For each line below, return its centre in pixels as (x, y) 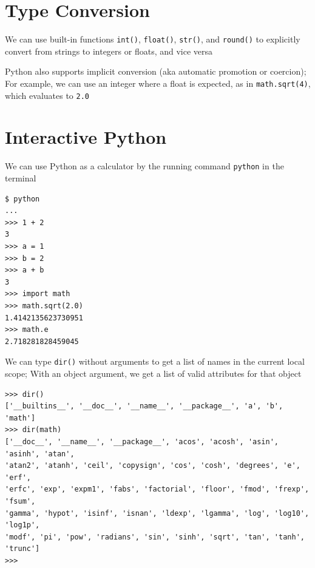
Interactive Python (86, 137)
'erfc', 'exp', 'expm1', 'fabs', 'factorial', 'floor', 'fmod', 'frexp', (157, 489)
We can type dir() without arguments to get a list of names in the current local (155, 361)
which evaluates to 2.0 (47, 95)
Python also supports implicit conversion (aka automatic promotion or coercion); (156, 71)
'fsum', (20, 501)
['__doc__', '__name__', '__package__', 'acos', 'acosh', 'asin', (142, 442)
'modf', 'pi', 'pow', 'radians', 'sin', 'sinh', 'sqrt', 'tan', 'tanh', (155, 537)
